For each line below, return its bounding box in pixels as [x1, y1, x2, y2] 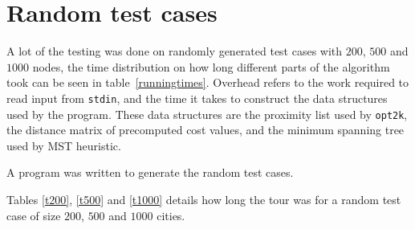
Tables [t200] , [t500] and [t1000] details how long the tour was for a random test [6, 191, 401, 207]
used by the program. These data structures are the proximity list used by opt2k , [6, 105, 408, 122]
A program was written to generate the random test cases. [6, 164, 294, 181]
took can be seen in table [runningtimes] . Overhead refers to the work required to [6, 74, 409, 91]
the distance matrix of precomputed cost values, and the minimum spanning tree [6, 121, 405, 138]
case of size [6, 207, 61, 223]
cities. [157, 207, 185, 223]
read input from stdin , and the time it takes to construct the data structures [6, 89, 388, 106]
